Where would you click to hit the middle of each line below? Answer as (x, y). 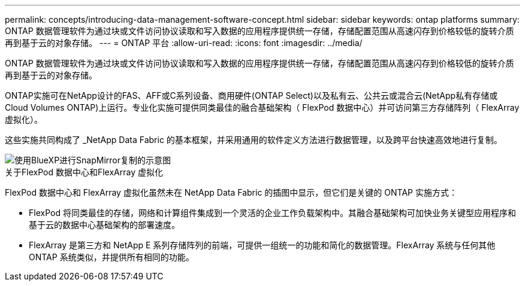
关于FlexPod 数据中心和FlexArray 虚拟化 (84, 172)
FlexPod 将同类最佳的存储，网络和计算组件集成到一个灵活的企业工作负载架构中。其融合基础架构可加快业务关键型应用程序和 (272, 213)
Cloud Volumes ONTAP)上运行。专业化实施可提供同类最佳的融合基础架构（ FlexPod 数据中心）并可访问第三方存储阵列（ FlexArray (262, 107)
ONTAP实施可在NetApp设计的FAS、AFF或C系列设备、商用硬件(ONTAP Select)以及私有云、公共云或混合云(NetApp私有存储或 (251, 95)
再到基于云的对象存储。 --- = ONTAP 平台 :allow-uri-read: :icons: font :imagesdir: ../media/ (184, 43)
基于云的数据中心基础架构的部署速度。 (104, 225)
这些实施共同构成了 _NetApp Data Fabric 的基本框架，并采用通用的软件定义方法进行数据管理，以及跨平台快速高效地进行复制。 (254, 140)
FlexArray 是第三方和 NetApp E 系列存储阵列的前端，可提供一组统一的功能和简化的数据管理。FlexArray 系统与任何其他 (262, 245)
